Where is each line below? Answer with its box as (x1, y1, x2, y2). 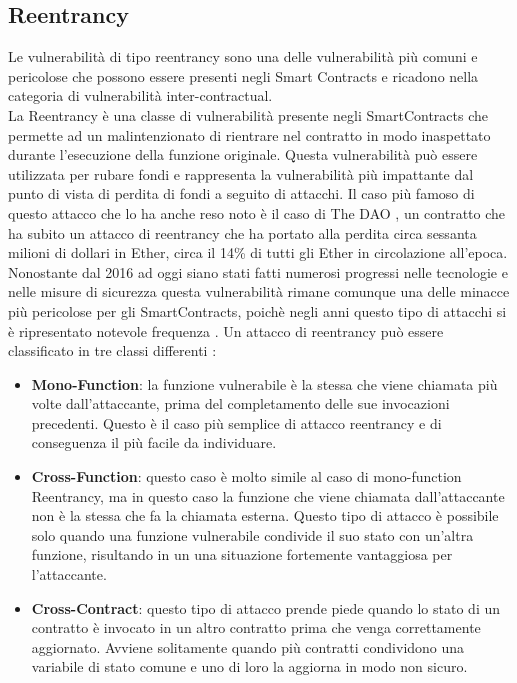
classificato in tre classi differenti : (8, 340, 217, 361)
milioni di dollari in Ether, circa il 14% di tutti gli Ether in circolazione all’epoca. (8, 242, 508, 263)
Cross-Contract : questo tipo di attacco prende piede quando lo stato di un (31, 597, 501, 618)
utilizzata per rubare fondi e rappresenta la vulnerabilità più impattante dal (8, 163, 474, 184)
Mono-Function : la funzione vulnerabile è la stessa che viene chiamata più (31, 373, 498, 394)
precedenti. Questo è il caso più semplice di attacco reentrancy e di (31, 412, 442, 433)
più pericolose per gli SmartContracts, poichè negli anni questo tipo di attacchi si (8, 300, 507, 321)
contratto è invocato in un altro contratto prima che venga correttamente (31, 617, 481, 638)
